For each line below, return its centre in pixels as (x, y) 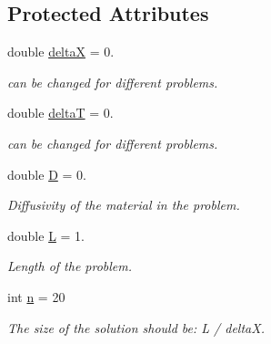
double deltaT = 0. (60, 113)
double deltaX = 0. (61, 52)
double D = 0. (47, 174)
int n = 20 (36, 296)
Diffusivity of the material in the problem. (124, 205)
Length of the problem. (70, 266)
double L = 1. (46, 235)
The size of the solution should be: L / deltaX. (136, 327)
